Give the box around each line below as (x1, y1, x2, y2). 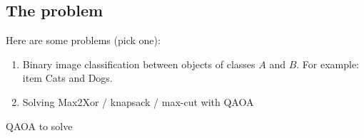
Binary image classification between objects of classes (22, 56, 256, 71)
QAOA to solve (6, 118, 73, 133)
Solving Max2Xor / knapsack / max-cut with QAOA (22, 94, 254, 109)
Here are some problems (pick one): (6, 33, 161, 48)
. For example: (296, 56, 360, 71)
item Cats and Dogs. (22, 70, 113, 85)
